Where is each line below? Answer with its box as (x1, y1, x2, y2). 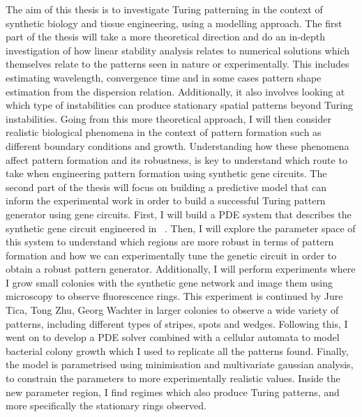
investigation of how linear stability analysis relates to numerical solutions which (6, 43, 349, 57)
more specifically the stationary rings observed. (6, 398, 206, 413)
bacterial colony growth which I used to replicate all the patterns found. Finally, (6, 343, 349, 358)
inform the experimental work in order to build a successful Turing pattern (6, 193, 326, 208)
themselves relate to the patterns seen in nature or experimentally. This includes (6, 56, 349, 71)
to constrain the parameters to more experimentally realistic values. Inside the (6, 371, 340, 386)
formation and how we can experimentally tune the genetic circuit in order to (6, 248, 337, 262)
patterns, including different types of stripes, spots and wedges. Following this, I (6, 316, 348, 331)
